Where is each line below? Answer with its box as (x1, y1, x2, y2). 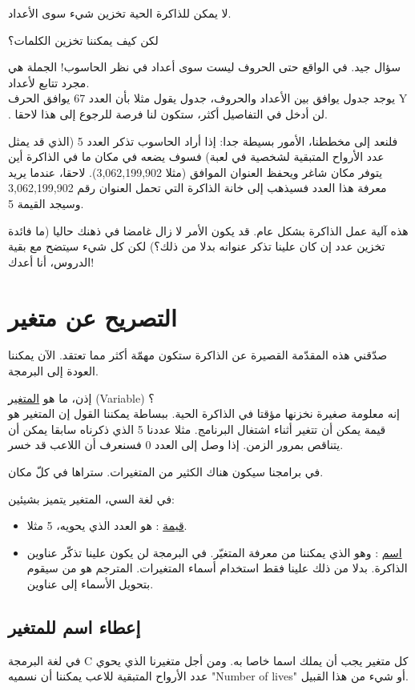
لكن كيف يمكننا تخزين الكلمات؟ (8, 31, 159, 48)
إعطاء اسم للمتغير (8, 614, 141, 639)
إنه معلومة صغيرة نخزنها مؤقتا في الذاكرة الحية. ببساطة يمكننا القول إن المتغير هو (8, 405, 400, 422)
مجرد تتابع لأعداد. (8, 74, 90, 90)
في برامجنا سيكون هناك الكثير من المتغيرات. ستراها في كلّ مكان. (8, 463, 324, 479)
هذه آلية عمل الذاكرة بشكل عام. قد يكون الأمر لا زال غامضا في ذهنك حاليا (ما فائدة (8, 222, 409, 239)
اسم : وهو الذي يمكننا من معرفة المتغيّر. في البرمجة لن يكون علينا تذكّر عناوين (26, 544, 402, 560)
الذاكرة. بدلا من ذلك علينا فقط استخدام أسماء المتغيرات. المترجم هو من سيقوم (26, 560, 408, 576)
